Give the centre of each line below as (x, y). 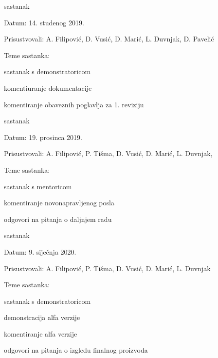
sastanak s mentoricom (38, 186)
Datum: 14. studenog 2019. (44, 22)
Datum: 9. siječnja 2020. (40, 251)
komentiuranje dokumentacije (48, 88)
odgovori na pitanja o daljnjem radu (58, 219)
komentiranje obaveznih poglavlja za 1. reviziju (74, 104)
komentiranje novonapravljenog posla (59, 203)
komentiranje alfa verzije (41, 333)
